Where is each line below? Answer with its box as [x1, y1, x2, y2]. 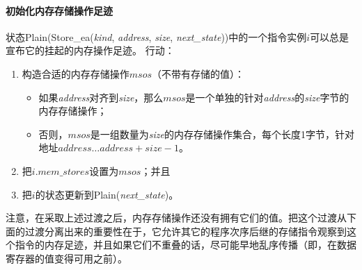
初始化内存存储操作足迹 [6, 3, 113, 17]
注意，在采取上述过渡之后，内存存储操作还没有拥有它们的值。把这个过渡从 [6, 210, 347, 225]
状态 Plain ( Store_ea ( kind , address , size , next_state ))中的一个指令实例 [6, 29, 307, 44]
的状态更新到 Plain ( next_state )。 [35, 187, 179, 201]
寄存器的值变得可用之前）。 [6, 251, 127, 265]
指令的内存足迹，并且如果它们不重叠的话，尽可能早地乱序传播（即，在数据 [15, 237, 356, 252]
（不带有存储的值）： [152, 66, 245, 81]
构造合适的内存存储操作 [22, 66, 129, 81]
